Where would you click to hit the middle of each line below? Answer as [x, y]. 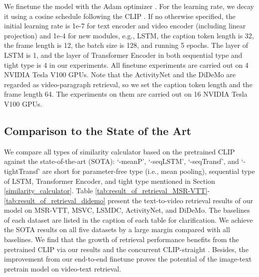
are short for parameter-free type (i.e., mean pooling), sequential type [149, 171]
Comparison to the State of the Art [98, 130]
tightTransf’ [22, 171]
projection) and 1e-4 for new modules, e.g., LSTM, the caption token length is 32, [129, 35]
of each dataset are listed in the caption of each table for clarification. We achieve [129, 219]
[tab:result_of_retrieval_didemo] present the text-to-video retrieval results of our [129, 200]
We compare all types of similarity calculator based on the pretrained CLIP [120, 151]
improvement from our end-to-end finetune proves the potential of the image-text [128, 259]
